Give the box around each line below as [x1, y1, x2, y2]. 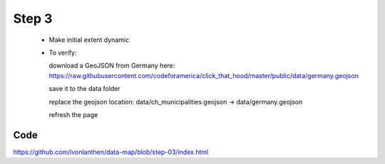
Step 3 [13, 11, 53, 26]
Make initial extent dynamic [48, 35, 130, 44]
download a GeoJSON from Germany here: [48, 61, 175, 70]
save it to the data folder [48, 84, 120, 93]
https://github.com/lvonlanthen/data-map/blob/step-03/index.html [13, 148, 209, 156]
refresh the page [48, 110, 98, 119]
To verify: [48, 48, 77, 57]
